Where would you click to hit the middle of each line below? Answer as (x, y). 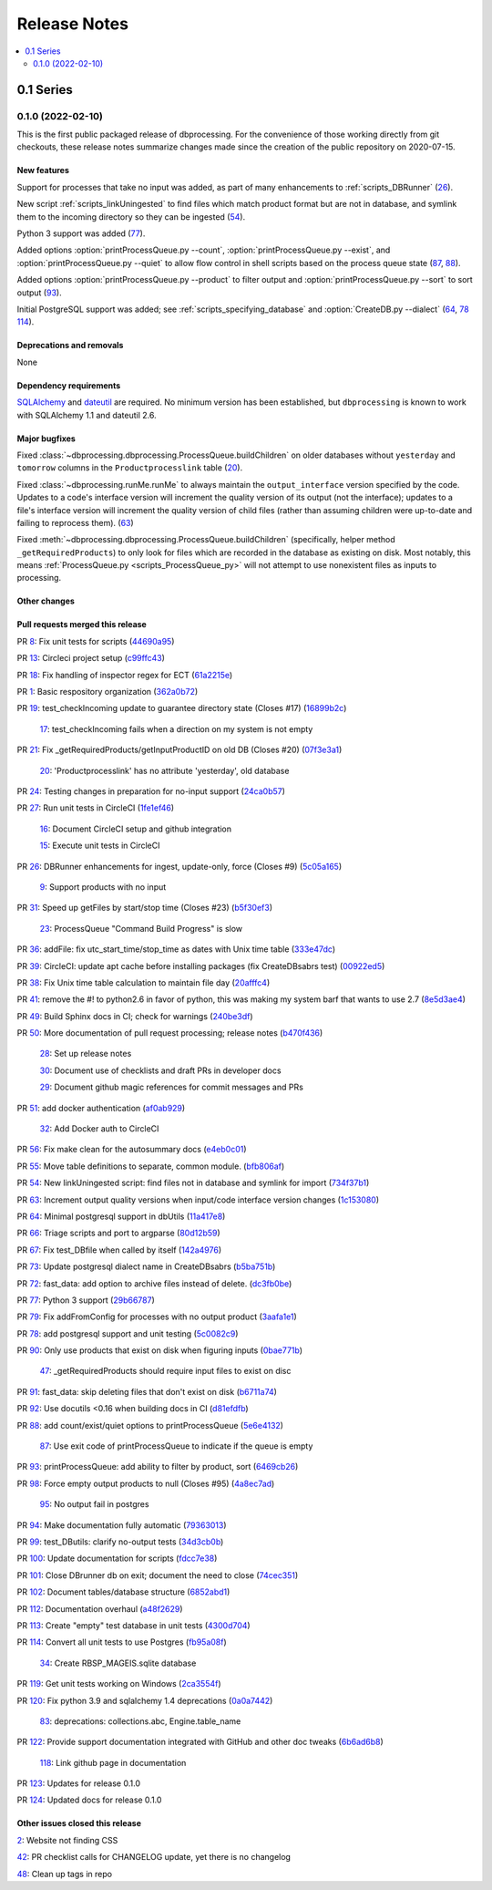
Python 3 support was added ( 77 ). (81, 233)
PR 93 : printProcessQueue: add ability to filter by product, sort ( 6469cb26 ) (158, 1467)
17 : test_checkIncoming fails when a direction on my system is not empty (176, 728)
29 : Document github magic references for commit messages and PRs (172, 1087)
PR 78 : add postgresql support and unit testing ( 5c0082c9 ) (128, 1333)
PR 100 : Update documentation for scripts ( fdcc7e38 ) (117, 1558)
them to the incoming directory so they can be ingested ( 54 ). (131, 217)
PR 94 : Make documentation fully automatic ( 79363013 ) (122, 1525)
